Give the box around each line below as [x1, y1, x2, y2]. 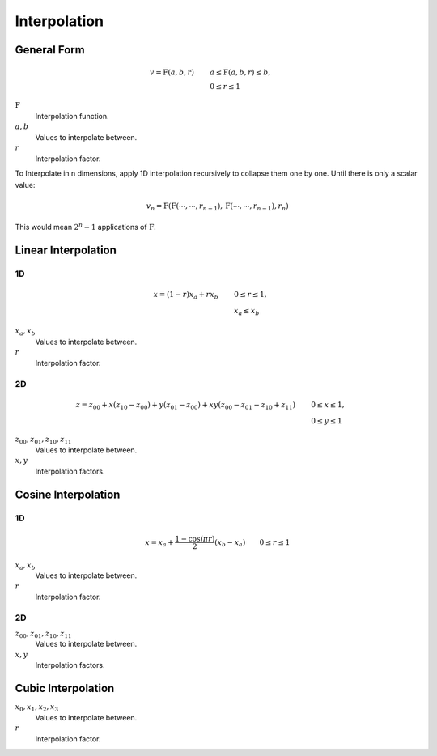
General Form [15, 43, 85, 57]
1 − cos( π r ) [175, 534, 215, 543]
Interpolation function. [35, 111, 109, 121]
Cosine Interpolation [15, 487, 121, 501]
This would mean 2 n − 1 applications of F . [15, 221, 157, 232]
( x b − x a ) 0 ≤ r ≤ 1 [214, 537, 291, 549]
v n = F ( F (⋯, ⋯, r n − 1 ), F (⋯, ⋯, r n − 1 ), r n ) [146, 201, 289, 212]
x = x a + [144, 537, 174, 549]
